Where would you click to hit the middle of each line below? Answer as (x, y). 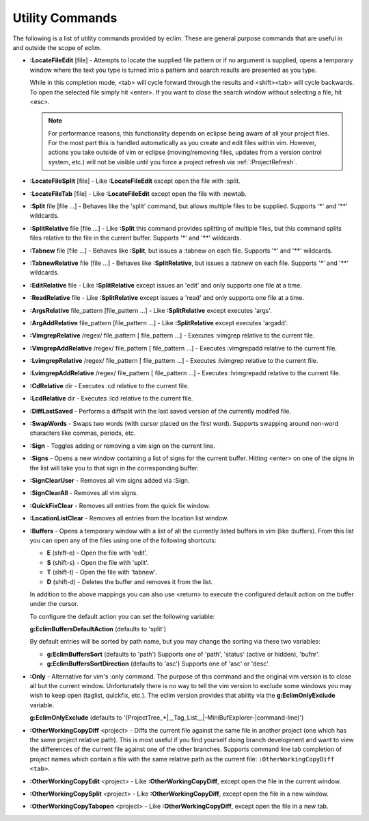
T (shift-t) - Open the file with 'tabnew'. (102, 572)
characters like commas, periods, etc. (83, 433)
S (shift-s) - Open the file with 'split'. (98, 562)
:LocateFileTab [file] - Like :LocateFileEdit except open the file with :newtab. (138, 193)
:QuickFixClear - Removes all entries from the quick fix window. (120, 505)
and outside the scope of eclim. (57, 47)
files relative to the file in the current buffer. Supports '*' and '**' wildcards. (136, 238)
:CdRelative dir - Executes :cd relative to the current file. (109, 386)
